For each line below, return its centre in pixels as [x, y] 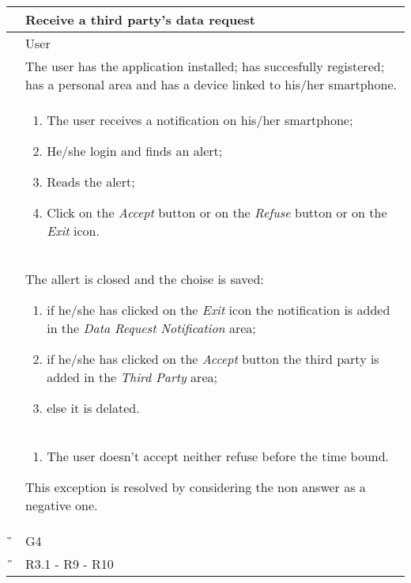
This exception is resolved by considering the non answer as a [196, 487]
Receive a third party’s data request [140, 19]
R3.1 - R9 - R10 [70, 564]
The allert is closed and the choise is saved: [145, 279]
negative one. [62, 505]
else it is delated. [93, 408]
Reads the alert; [91, 182]
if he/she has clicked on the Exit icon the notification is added [219, 310]
